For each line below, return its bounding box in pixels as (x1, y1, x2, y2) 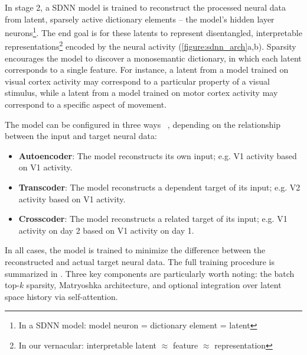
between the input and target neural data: (5, 130, 157, 142)
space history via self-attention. (5, 290, 118, 302)
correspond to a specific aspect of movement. (5, 98, 167, 111)
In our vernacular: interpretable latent (18, 338, 156, 351)
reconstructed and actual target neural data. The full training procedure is (5, 256, 275, 267)
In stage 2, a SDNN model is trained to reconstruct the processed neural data (5, 1, 286, 13)
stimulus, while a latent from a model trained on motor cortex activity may (5, 86, 278, 99)
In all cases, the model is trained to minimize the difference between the (5, 244, 266, 256)
